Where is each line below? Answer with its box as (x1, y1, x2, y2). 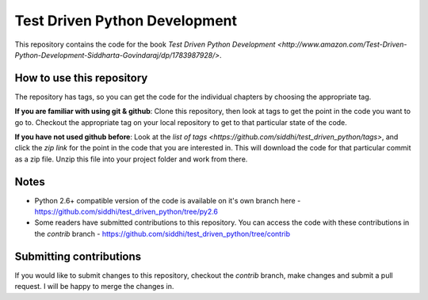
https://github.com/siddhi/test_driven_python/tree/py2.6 (34, 207, 218, 217)
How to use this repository (14, 71, 148, 85)
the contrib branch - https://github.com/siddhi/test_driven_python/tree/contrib (34, 229, 291, 238)
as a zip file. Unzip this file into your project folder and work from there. (14, 154, 248, 164)
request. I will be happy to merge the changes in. (14, 282, 174, 291)
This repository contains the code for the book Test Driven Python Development (14, 40, 276, 49)
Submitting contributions (14, 249, 142, 263)
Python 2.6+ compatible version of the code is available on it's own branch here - (34, 196, 301, 205)
